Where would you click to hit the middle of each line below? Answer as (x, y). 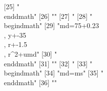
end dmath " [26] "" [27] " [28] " (48, 16)
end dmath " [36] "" (31, 82)
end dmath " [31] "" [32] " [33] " (48, 63)
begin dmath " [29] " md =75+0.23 (52, 25)
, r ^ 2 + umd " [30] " (31, 53)
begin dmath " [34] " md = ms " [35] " (54, 73)
